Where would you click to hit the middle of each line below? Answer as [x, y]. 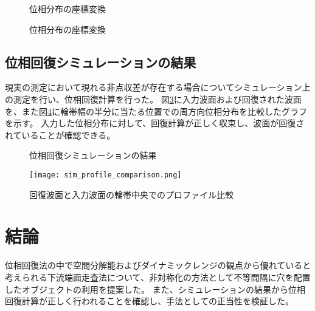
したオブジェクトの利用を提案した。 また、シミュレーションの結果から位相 [155, 289]
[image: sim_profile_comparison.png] [106, 175]
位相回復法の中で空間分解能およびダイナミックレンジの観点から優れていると [158, 265]
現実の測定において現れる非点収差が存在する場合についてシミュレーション [154, 87]
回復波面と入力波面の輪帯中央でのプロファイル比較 [131, 194]
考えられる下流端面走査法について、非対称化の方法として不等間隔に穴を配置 [158, 277]
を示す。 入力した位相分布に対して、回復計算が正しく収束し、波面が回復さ [155, 123]
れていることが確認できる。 [60, 135]
